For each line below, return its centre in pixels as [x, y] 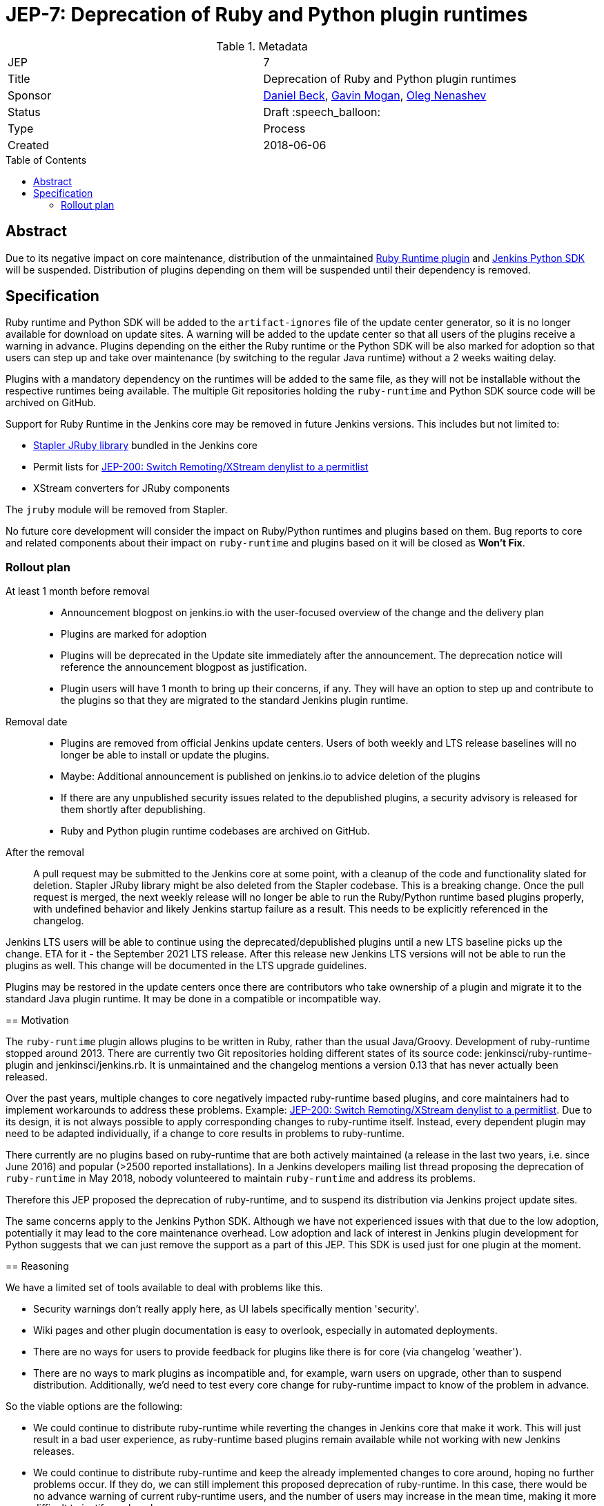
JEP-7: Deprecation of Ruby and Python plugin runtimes [267, 15]
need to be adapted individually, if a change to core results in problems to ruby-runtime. [205, 1134]
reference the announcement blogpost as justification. [184, 667]
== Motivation [37, 1020]
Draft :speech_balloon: [322, 112]
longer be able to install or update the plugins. [165, 755]
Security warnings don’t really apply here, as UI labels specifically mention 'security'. [226, 1309]
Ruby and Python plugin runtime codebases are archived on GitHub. [215, 831]
